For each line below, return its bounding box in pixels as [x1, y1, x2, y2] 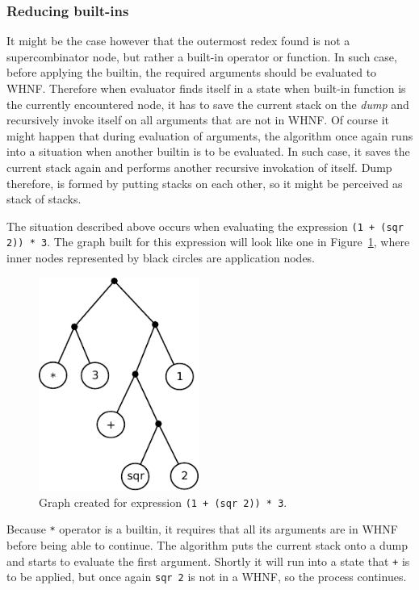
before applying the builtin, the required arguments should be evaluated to [6, 64, 377, 81]
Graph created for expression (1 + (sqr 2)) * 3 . [39, 493, 287, 510]
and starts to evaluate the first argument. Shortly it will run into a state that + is [6, 552, 410, 569]
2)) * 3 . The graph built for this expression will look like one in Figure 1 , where [6, 233, 410, 250]
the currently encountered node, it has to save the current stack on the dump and [6, 95, 409, 112]
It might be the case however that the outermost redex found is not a [6, 32, 350, 49]
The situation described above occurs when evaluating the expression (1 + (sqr [6, 217, 404, 234]
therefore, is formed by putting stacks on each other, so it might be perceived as [6, 174, 403, 191]
